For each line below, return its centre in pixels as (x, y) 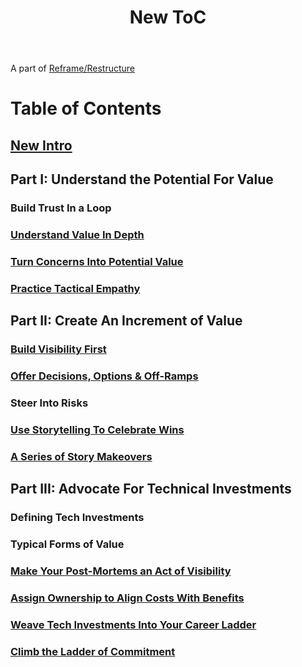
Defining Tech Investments (77, 518)
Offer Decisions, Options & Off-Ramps (104, 376)
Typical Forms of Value (67, 544)
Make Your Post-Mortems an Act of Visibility (121, 571)
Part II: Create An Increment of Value (126, 321)
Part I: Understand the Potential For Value (142, 179)
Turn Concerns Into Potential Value (97, 261)
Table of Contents (86, 108)
